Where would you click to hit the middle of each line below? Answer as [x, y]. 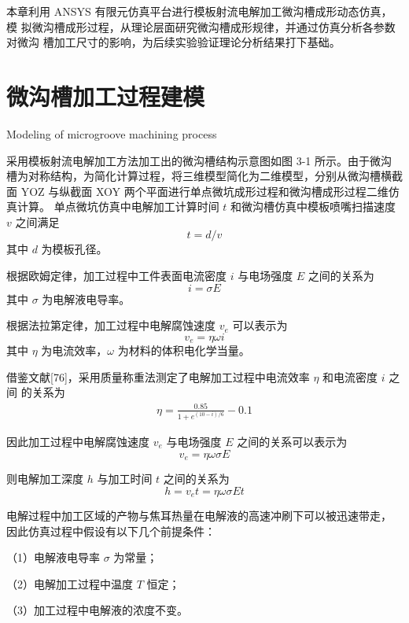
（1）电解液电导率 [53, 557]
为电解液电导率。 [86, 299]
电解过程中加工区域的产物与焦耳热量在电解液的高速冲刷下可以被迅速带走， [199, 516]
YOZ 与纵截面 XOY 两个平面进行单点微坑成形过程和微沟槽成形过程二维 [204, 191]
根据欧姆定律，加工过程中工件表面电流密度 [116, 276]
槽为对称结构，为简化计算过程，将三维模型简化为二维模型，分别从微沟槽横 [199, 176]
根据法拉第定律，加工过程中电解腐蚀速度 [111, 325]
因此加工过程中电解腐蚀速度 [78, 441]
